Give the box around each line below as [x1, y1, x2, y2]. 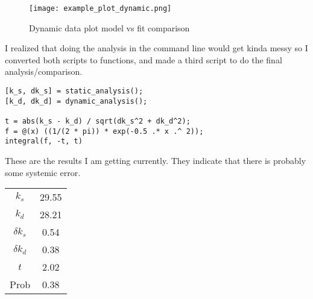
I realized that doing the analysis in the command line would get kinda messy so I [5, 42, 308, 54]
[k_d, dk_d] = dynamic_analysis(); [5, 96, 148, 105]
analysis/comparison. [5, 65, 83, 78]
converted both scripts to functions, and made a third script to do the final [5, 53, 282, 66]
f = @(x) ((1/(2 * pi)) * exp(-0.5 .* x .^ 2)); [5, 127, 204, 136]
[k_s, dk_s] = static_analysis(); [5, 87, 144, 96]
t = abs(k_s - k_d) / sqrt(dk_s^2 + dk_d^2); [5, 117, 191, 125]
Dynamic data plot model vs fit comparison [29, 21, 190, 34]
